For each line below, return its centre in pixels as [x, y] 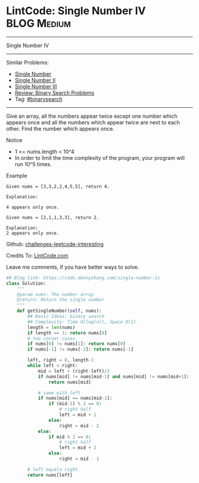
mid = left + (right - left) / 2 [74, 371]
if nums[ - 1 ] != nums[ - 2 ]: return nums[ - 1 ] [81, 350]
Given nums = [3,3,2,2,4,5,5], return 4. [58, 186]
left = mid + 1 [78, 415]
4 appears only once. [33, 207]
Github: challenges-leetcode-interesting [55, 244]
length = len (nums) [52, 327]
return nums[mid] [70, 382]
